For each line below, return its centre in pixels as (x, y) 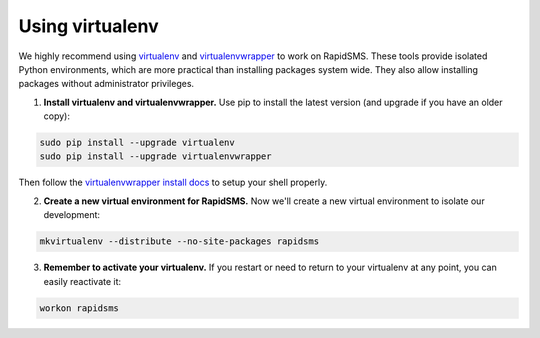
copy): (56, 116)
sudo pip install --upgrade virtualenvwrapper (155, 156)
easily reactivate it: (82, 281)
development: (71, 215)
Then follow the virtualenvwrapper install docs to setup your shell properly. (173, 182)
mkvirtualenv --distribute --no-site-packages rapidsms (179, 241)
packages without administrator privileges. (106, 84)
